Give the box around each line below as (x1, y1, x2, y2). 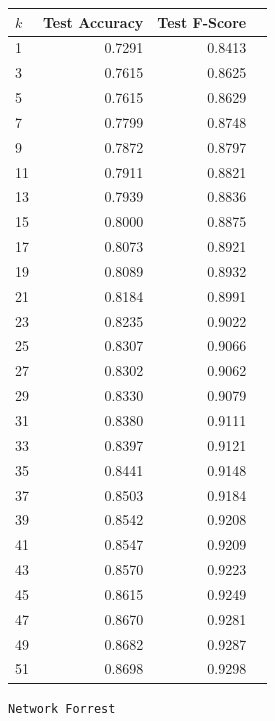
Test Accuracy (43, 11, 144, 32)
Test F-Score (157, 11, 247, 32)
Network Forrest (8, 701, 116, 716)
